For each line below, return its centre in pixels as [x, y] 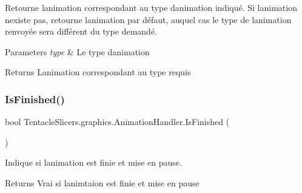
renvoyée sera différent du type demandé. [81, 31]
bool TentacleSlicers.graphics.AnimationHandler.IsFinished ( [117, 122]
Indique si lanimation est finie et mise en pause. [93, 162]
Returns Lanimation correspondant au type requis [98, 72]
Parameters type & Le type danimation [77, 51]
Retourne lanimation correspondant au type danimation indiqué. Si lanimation [151, 7]
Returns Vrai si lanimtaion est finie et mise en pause [102, 182]
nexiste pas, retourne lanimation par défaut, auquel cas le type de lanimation [148, 19]
